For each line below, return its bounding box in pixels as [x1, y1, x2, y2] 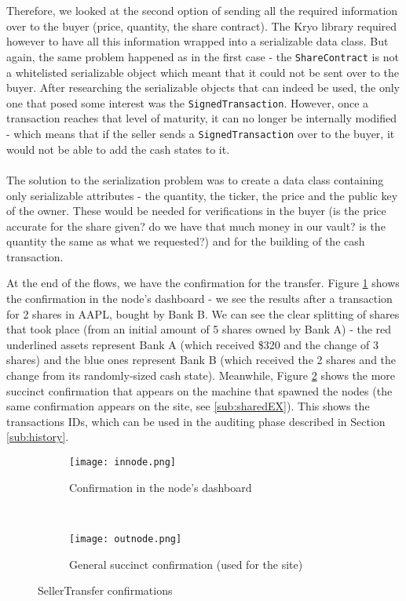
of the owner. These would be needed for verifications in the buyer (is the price [6, 202, 386, 219]
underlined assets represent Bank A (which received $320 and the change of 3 [6, 336, 379, 352]
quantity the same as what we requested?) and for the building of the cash [6, 233, 365, 250]
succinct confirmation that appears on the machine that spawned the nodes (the [6, 382, 393, 399]
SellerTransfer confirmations [38, 582, 173, 599]
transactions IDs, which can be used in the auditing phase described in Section [6, 413, 386, 429]
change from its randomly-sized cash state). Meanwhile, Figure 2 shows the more [6, 367, 396, 384]
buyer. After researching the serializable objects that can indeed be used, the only [6, 79, 401, 96]
